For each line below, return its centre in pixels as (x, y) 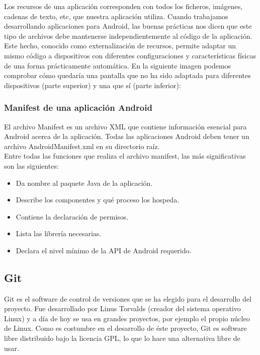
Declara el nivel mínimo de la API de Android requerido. (104, 250)
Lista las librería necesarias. (59, 233)
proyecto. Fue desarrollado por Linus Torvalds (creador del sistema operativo (122, 308)
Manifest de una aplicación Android (78, 108)
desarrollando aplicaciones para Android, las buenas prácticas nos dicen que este (128, 26)
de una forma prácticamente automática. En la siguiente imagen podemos (118, 65)
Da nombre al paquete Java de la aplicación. (84, 183)
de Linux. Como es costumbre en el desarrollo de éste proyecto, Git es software (125, 328)
